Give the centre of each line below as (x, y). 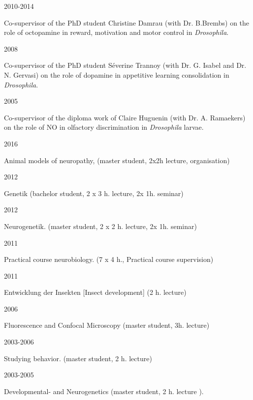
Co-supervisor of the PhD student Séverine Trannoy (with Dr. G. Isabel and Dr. (125, 65)
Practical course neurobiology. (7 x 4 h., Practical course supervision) (109, 259)
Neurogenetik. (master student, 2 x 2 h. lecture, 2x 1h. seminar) (100, 226)
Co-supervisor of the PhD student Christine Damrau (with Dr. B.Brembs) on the (127, 22)
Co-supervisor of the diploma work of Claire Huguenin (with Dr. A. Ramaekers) (125, 117)
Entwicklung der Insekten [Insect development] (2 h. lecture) (95, 292)
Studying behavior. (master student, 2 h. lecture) (78, 358)
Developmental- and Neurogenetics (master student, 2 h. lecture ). (104, 391)
